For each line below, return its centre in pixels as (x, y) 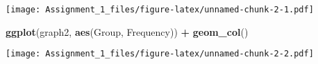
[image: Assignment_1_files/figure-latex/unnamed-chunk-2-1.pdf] (160, 10)
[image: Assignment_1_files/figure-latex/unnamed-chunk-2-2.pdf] (160, 54)
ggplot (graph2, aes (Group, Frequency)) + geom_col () (127, 31)
